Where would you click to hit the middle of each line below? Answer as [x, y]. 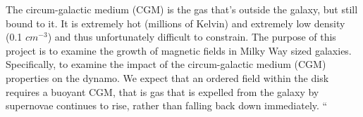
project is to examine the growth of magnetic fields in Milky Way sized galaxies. [179, 50]
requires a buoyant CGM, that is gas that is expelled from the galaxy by [162, 91]
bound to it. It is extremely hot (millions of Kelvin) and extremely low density [176, 23]
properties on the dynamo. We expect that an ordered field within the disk [167, 77]
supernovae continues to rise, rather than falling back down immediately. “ [167, 105]
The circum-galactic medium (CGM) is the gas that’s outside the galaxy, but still [182, 9]
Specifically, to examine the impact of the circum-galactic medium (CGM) [166, 64]
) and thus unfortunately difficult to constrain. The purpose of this [192, 37]
